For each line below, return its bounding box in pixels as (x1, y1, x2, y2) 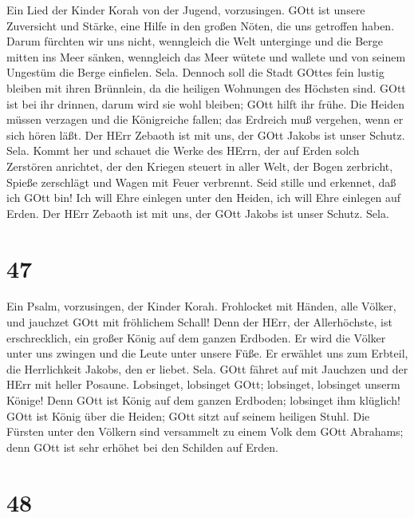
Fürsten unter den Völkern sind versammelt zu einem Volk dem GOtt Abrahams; (6, 423, 404, 440)
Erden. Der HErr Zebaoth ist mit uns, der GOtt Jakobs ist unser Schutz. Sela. (6, 204, 389, 221)
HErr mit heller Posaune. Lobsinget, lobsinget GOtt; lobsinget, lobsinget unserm (6, 376, 400, 393)
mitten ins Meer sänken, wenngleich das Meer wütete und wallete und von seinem (6, 48, 406, 65)
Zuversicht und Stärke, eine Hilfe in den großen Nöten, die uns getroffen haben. (6, 17, 395, 34)
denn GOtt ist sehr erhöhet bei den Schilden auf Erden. (6, 438, 278, 455)
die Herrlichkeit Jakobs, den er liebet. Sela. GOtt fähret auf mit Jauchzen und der (6, 360, 408, 377)
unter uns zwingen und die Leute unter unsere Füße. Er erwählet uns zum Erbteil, (6, 345, 408, 362)
